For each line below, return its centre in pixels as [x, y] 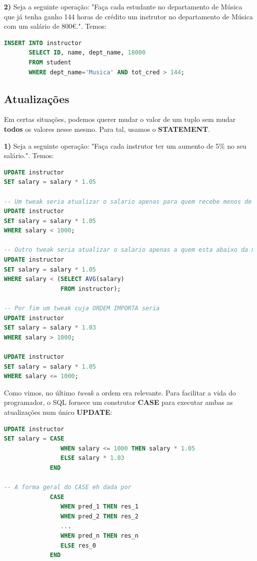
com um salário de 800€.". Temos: [55, 26]
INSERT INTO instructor [43, 43]
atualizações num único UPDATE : [58, 412]
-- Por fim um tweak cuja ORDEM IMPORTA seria [82, 309]
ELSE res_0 [78, 545]
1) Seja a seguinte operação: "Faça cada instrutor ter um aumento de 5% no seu [125, 145]
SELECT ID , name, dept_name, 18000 [87, 53]
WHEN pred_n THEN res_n [100, 536]
